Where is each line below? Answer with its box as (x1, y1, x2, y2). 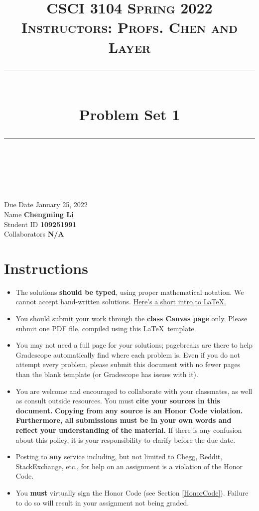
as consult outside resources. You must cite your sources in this (15, 395, 220, 406)
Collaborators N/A (4, 229, 64, 239)
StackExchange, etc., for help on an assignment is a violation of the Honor (15, 461, 243, 471)
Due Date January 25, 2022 (4, 199, 88, 210)
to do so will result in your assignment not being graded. (15, 497, 189, 508)
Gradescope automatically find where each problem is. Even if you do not (15, 349, 240, 360)
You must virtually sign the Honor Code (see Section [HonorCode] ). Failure (15, 487, 249, 498)
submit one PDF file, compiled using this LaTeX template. (15, 323, 196, 333)
